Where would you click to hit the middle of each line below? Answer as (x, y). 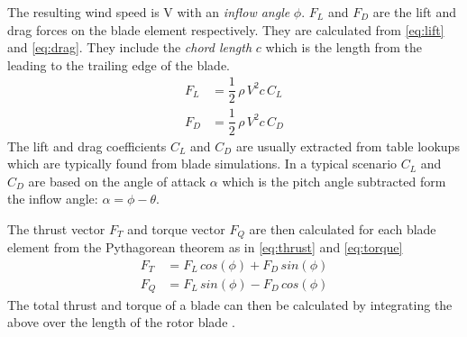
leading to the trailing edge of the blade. (119, 64)
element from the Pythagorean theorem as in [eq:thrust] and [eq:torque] (205, 247)
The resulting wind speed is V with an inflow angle (149, 12)
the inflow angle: (53, 199)
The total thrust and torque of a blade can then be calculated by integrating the (230, 304)
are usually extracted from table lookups (348, 146)
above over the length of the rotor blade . (121, 322)
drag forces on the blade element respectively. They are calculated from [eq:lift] (226, 29)
